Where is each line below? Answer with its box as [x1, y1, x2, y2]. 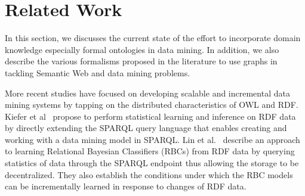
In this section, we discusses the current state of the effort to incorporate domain [5, 32, 301, 44]
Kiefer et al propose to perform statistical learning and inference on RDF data [5, 110, 296, 122]
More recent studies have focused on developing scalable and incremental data [5, 86, 290, 99]
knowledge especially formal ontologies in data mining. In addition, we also [5, 43, 279, 55]
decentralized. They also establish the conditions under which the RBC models [5, 168, 293, 181]
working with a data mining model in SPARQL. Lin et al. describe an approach [5, 133, 300, 145]
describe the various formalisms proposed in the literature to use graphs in [5, 55, 278, 67]
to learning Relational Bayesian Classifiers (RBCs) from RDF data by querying [5, 145, 295, 157]
